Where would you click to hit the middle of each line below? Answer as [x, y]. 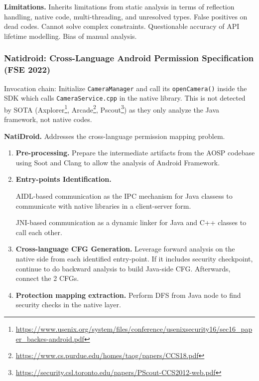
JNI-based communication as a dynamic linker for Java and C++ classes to [131, 222]
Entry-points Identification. [64, 179]
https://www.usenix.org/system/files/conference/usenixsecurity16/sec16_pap [134, 328]
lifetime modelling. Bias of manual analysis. [70, 36]
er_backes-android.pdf [50, 338]
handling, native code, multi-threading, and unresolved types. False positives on [126, 16]
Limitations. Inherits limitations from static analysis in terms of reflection [119, 6]
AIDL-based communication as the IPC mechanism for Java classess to [124, 196]
